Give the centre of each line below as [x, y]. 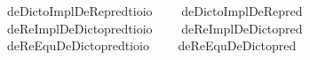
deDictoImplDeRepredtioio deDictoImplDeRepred [155, 11]
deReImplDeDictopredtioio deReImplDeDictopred [155, 28]
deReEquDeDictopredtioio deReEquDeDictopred [151, 45]
